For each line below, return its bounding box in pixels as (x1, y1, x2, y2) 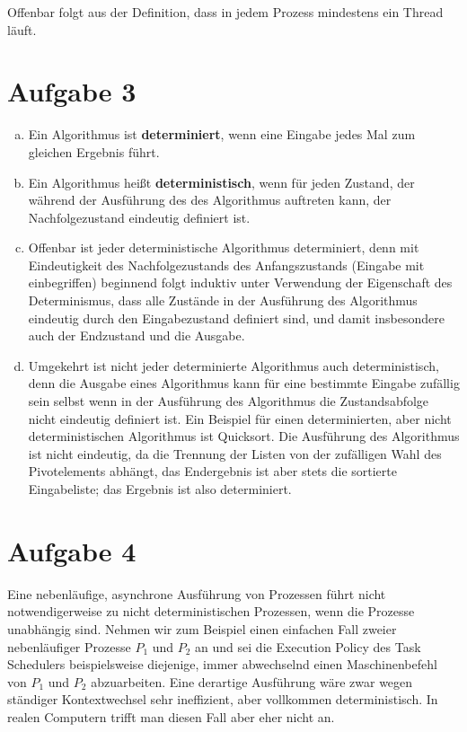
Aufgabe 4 (7, 532, 137, 569)
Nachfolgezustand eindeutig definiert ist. (28, 207, 251, 226)
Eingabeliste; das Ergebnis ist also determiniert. (28, 480, 292, 498)
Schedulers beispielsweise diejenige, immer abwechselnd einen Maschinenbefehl (7, 655, 437, 674)
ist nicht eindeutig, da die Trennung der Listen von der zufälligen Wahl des (28, 444, 442, 463)
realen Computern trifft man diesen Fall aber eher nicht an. (7, 707, 335, 726)
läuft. (7, 20, 37, 39)
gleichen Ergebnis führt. (28, 142, 160, 161)
